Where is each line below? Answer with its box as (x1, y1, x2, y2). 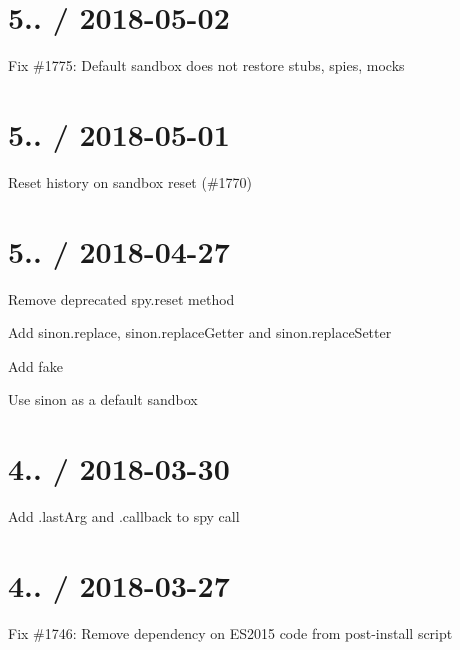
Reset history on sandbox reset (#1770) (8, 171, 253, 192)
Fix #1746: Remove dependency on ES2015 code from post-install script (8, 622, 453, 643)
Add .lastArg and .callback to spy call (8, 506, 240, 527)
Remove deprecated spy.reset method (8, 288, 235, 309)
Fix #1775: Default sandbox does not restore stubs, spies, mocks (8, 55, 405, 76)
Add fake (8, 355, 63, 376)
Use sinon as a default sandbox (8, 389, 198, 410)
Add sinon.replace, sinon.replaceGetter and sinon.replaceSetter (8, 322, 392, 343)
